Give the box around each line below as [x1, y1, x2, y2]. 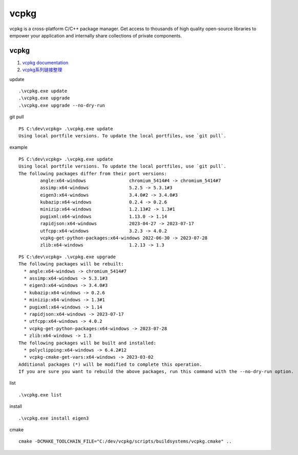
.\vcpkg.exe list [18, 392, 62, 398]
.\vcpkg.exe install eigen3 [18, 415, 89, 421]
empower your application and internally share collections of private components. [9, 32, 182, 38]
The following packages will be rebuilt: [18, 261, 124, 267]
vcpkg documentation [22, 59, 69, 66]
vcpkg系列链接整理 [22, 67, 62, 73]
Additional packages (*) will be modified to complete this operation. [18, 361, 202, 367]
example [9, 144, 28, 151]
